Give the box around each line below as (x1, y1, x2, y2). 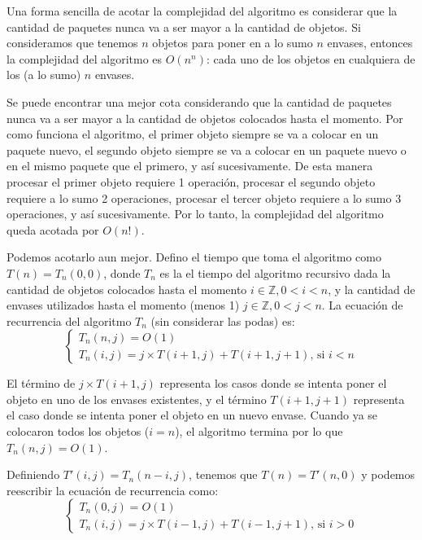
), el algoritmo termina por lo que (175, 423, 343, 440)
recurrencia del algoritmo (7, 312, 132, 329)
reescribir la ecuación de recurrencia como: (7, 481, 219, 498)
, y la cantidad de (328, 280, 415, 297)
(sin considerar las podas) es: (150, 312, 295, 329)
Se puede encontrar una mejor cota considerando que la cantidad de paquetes (7, 93, 392, 110)
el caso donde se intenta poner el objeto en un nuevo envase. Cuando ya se (7, 406, 378, 424)
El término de (7, 375, 76, 392)
